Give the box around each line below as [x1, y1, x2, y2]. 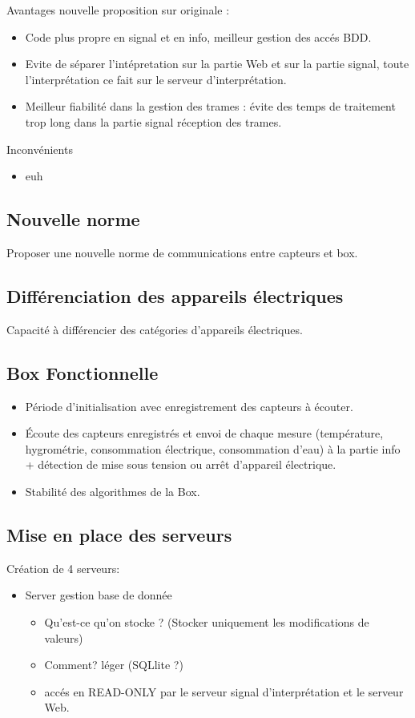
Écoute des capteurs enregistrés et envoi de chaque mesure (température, [25, 425, 384, 442]
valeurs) [44, 629, 83, 646]
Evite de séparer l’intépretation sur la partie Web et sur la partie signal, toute [25, 55, 409, 72]
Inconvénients [6, 140, 73, 157]
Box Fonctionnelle [6, 360, 159, 385]
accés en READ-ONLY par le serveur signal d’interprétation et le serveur [44, 683, 404, 700]
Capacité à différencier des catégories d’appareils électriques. [6, 321, 303, 337]
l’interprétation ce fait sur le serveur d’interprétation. [25, 71, 287, 87]
